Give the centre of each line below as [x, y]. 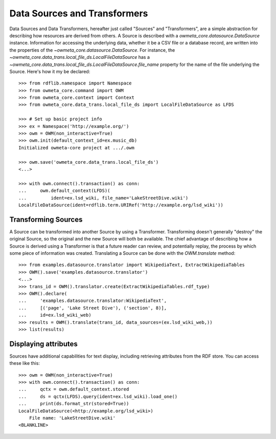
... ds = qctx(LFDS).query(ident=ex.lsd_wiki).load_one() [98, 396]
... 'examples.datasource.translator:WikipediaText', [93, 301]
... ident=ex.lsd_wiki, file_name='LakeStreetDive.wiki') [103, 198]
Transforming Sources [46, 219]
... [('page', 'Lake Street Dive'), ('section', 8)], [93, 308]
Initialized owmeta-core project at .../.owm [77, 148]
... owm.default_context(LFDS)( [64, 191]
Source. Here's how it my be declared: [50, 71]
